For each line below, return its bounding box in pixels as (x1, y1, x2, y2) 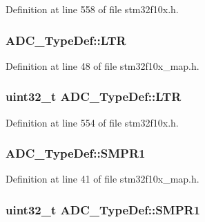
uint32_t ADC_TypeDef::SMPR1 (6, 201, 201, 218)
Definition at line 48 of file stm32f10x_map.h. (6, 58, 199, 73)
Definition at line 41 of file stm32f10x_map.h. (6, 172, 199, 186)
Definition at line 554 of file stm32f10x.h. (6, 115, 179, 129)
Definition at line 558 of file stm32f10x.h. (6, 2, 179, 16)
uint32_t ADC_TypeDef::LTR (6, 88, 182, 105)
